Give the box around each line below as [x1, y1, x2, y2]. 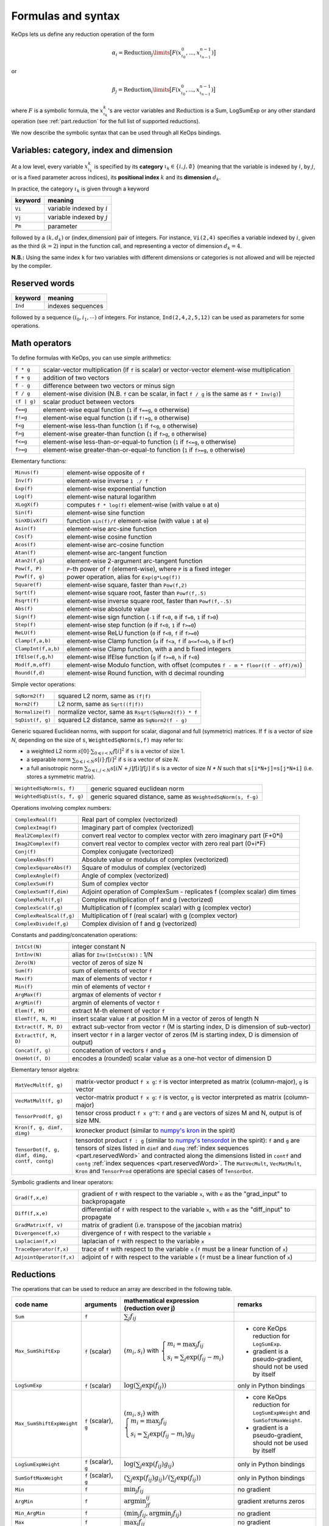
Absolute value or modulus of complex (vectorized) [81, 855, 229, 864]
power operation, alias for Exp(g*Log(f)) [66, 573, 181, 581]
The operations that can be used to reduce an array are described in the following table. [11, 1285, 233, 1292]
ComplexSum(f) [15, 880, 54, 887]
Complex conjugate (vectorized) [81, 847, 174, 856]
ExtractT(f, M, [15, 1032, 57, 1039]
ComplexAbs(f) [15, 856, 54, 863]
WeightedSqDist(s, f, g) [15, 794, 84, 800]
